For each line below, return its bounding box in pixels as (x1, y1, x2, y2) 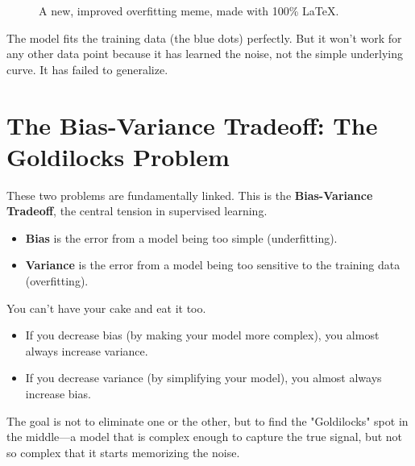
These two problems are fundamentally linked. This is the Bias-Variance (6, 186, 373, 203)
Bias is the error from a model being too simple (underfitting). (25, 229, 338, 246)
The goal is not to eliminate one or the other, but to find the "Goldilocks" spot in (6, 412, 409, 429)
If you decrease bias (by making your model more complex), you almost (25, 327, 380, 343)
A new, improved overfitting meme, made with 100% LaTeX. (39, 2, 339, 19)
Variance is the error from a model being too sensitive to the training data (25, 256, 400, 273)
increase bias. (25, 385, 91, 402)
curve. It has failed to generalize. (6, 60, 168, 77)
